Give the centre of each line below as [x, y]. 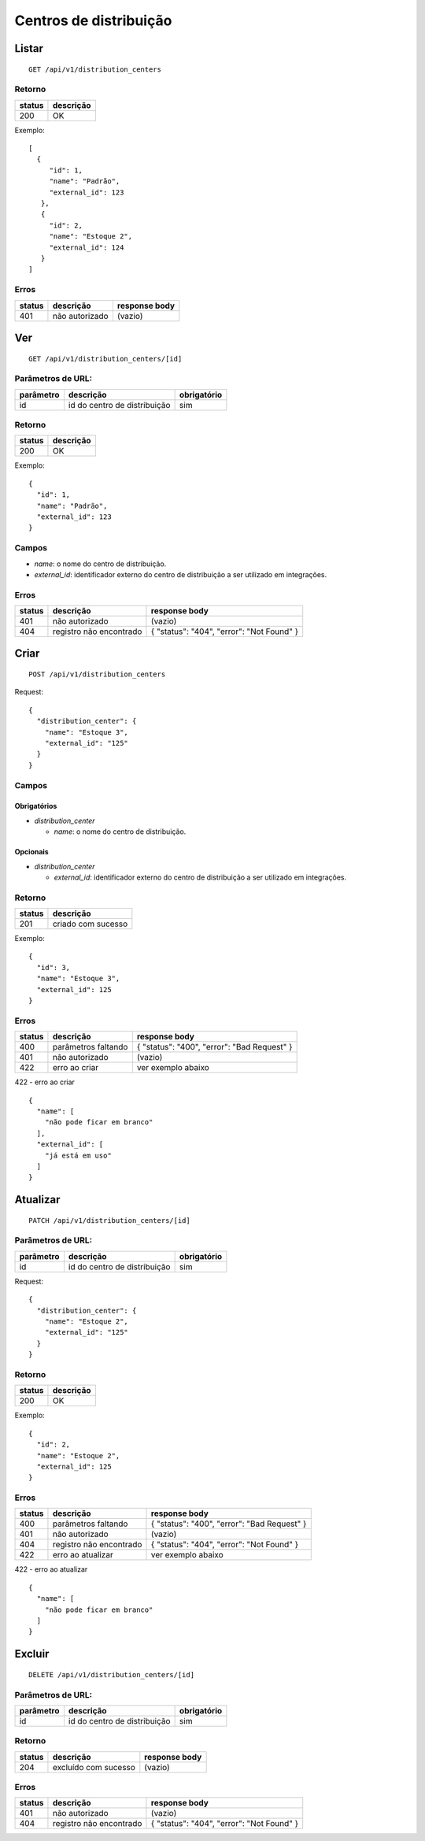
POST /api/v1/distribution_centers [97, 674]
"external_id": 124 [87, 247]
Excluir [32, 1654]
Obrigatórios [36, 806]
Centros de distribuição [93, 20]
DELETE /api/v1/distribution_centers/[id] [112, 1674]
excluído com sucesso [94, 1767]
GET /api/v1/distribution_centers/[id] [105, 359]
